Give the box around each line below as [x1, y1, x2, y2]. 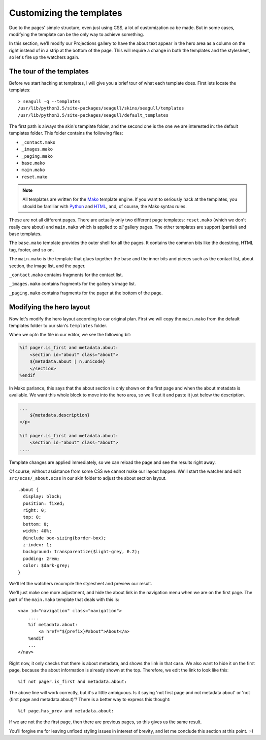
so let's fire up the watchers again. [9, 54, 80, 60]
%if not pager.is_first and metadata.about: [18, 678, 128, 684]
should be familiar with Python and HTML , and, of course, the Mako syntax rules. [22, 203, 187, 209]
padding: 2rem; [23, 556, 60, 562]
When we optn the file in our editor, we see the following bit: [9, 332, 132, 338]
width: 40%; [23, 528, 52, 534]
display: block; [23, 493, 63, 499]
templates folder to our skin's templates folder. [9, 323, 107, 329]
